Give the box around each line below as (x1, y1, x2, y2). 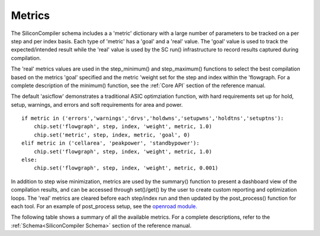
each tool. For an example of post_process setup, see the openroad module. (11, 202, 198, 210)
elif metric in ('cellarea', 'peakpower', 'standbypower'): (21, 140, 200, 146)
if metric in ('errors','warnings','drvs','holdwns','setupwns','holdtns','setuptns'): (21, 115, 284, 122)
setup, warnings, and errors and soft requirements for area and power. (11, 101, 183, 108)
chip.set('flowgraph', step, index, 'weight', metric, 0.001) (33, 165, 219, 171)
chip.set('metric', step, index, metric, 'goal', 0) (33, 131, 191, 138)
